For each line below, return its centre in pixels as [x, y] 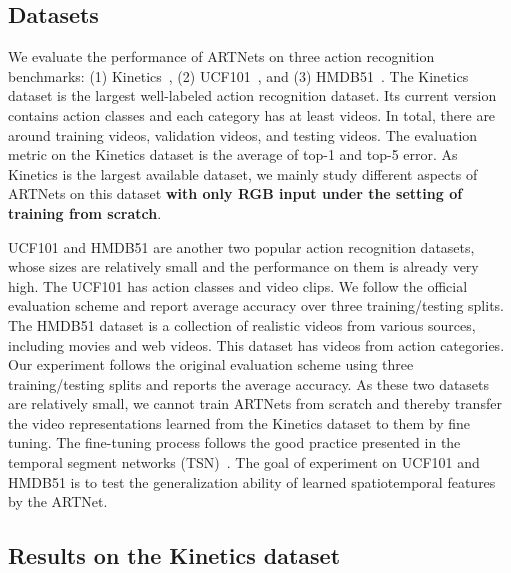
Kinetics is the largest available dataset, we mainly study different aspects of [243, 173]
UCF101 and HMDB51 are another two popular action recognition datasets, [241, 246]
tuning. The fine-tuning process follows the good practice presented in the [234, 442]
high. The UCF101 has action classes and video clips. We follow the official [238, 285]
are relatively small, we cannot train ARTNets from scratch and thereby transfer [255, 403]
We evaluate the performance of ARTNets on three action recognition [221, 56]
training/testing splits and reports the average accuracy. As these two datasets [249, 383]
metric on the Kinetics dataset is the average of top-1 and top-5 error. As [233, 154]
